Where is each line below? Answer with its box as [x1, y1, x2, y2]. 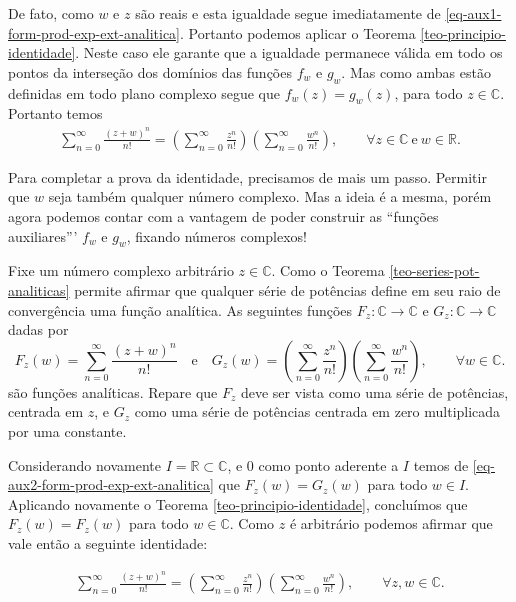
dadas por [8, 319, 69, 340]
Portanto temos [8, 103, 103, 124]
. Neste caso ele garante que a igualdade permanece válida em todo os [75, 42, 503, 63]
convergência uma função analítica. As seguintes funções [8, 299, 353, 320]
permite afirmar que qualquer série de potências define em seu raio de [74, 280, 501, 301]
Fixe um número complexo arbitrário [8, 260, 234, 281]
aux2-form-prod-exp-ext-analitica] [8, 474, 214, 495]
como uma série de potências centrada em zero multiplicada [134, 401, 501, 422]
